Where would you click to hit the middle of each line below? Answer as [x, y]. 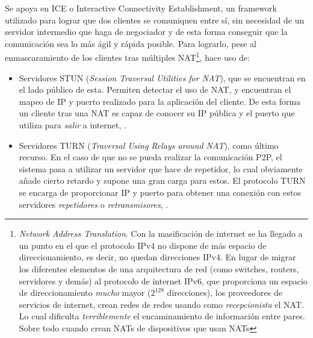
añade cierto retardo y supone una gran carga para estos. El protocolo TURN [162, 180]
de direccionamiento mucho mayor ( [85, 293]
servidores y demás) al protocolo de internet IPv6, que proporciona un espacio [163, 280]
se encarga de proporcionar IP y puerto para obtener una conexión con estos [160, 192]
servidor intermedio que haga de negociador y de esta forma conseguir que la [146, 32]
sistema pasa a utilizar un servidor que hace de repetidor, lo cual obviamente [161, 168]
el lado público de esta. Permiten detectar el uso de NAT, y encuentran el [155, 89]
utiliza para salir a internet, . [73, 125]
